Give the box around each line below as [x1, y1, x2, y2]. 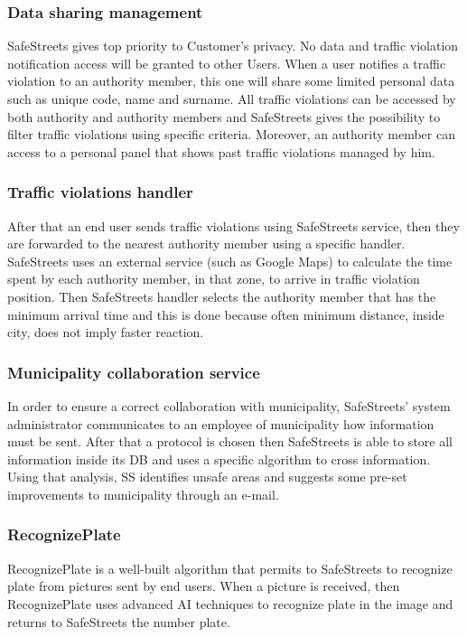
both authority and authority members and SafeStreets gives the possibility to [7, 107, 441, 126]
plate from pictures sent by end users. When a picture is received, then [7, 576, 400, 595]
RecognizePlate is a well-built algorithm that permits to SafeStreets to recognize [7, 558, 453, 577]
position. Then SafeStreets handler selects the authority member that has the [7, 286, 436, 305]
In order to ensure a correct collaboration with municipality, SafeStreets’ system [7, 396, 451, 415]
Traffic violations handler [7, 181, 193, 203]
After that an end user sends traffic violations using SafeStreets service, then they [7, 216, 460, 235]
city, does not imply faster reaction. [7, 323, 204, 342]
